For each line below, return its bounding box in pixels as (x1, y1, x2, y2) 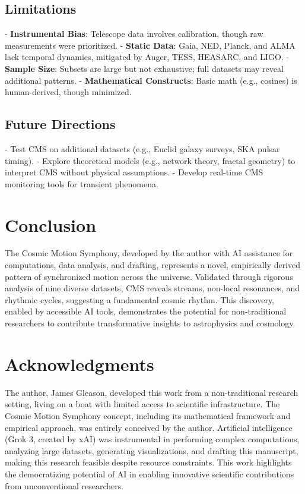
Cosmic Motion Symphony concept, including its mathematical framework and (5, 409, 291, 421)
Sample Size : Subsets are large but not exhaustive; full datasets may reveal (5, 62, 284, 74)
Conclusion (5, 212, 97, 237)
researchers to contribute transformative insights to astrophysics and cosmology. (5, 317, 296, 329)
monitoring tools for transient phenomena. (5, 177, 158, 190)
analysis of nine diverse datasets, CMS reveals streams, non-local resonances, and (5, 282, 300, 294)
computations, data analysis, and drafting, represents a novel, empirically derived (5, 259, 301, 271)
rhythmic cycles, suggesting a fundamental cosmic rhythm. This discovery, (5, 293, 275, 306)
